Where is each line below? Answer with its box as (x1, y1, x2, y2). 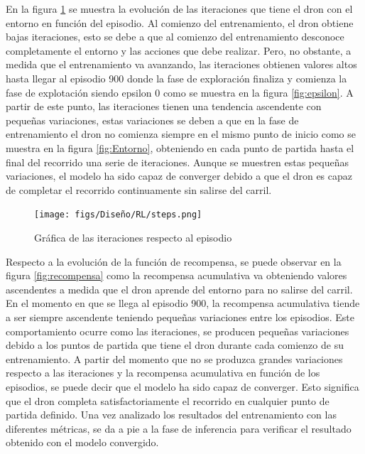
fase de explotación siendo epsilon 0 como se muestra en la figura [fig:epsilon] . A (6, 85, 354, 99)
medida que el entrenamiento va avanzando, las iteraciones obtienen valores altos (6, 57, 357, 72)
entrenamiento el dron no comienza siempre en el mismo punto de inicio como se (6, 126, 356, 141)
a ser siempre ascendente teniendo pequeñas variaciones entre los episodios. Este (6, 309, 354, 324)
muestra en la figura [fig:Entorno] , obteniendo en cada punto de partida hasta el (6, 140, 354, 155)
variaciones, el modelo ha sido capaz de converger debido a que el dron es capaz (6, 168, 352, 183)
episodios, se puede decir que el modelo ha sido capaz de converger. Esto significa (6, 379, 359, 394)
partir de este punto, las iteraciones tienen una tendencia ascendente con (6, 99, 322, 114)
